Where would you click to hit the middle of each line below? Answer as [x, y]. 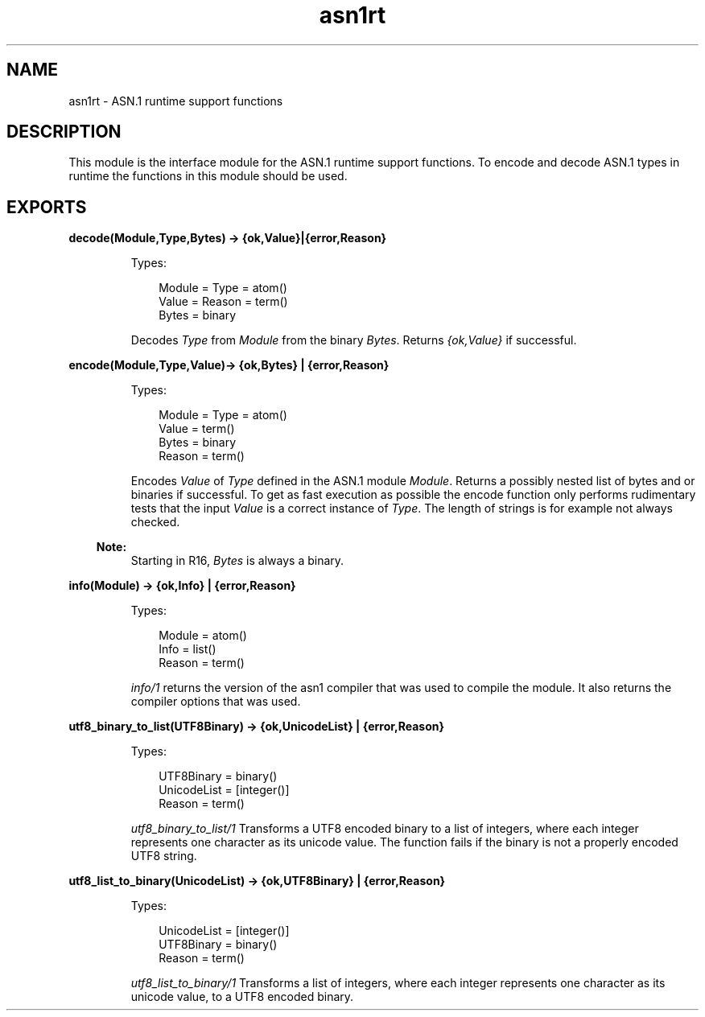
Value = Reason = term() [223, 302]
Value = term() [197, 429]
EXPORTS [47, 207]
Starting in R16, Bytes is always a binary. [237, 561]
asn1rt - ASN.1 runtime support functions [176, 101]
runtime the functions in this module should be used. [208, 176]
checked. [155, 522]
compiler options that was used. [216, 702]
